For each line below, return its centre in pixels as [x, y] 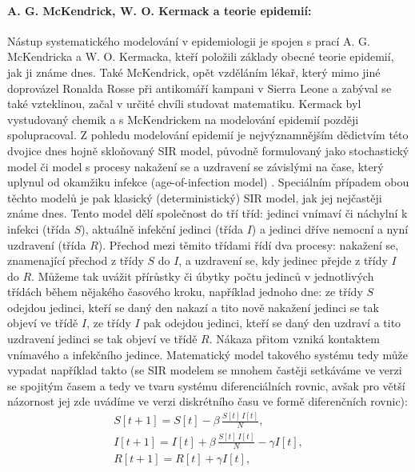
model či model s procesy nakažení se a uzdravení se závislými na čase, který [196, 166]
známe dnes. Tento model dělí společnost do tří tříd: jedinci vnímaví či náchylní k [207, 213]
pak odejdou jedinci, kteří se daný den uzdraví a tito [272, 323]
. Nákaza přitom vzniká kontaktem [294, 339]
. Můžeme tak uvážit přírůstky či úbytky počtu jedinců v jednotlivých [203, 276]
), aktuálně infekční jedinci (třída [162, 228]
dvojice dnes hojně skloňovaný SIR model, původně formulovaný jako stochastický [208, 150]
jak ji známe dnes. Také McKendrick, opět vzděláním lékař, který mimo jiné [194, 72]
